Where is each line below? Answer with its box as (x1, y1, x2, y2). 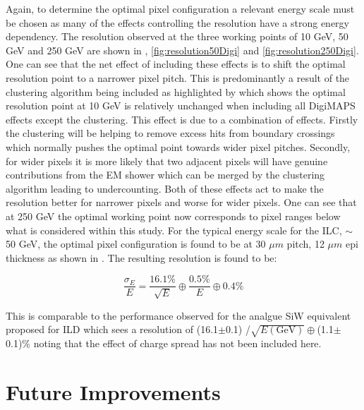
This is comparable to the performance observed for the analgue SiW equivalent (6, 308, 351, 322)
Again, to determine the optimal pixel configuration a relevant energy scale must (6, 1, 355, 16)
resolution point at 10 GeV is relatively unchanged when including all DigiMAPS (6, 98, 356, 113)
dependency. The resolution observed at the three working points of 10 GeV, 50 (6, 29, 348, 44)
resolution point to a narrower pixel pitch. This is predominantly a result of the (6, 70, 350, 85)
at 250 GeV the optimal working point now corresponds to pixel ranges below (6, 208, 341, 223)
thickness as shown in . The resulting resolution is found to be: (6, 250, 277, 265)
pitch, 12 (286, 236, 324, 251)
